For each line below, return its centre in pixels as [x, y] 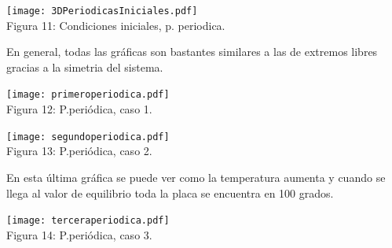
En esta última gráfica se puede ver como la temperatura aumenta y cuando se [196, 177]
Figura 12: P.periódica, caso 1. [79, 109]
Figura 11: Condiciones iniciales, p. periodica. [116, 25]
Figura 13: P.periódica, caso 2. [79, 151]
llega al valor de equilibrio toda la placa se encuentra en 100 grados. [170, 192]
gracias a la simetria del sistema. [85, 67]
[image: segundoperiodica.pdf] [88, 137]
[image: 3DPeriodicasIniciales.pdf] [102, 11]
